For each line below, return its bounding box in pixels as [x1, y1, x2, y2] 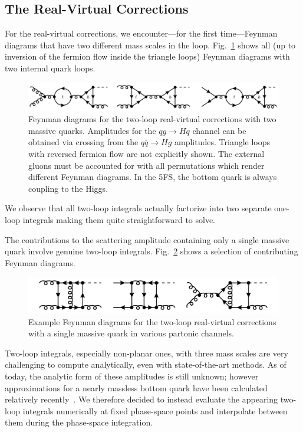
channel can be [192, 124, 246, 136]
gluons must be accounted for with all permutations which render [28, 159, 265, 171]
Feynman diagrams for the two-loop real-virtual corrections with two [28, 113, 276, 125]
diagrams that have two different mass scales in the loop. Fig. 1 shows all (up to [5, 38, 296, 51]
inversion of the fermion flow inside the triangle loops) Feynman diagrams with [5, 50, 290, 63]
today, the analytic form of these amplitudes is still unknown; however [5, 370, 259, 382]
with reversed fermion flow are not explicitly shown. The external [28, 147, 265, 159]
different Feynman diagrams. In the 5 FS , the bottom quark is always [28, 171, 277, 183]
